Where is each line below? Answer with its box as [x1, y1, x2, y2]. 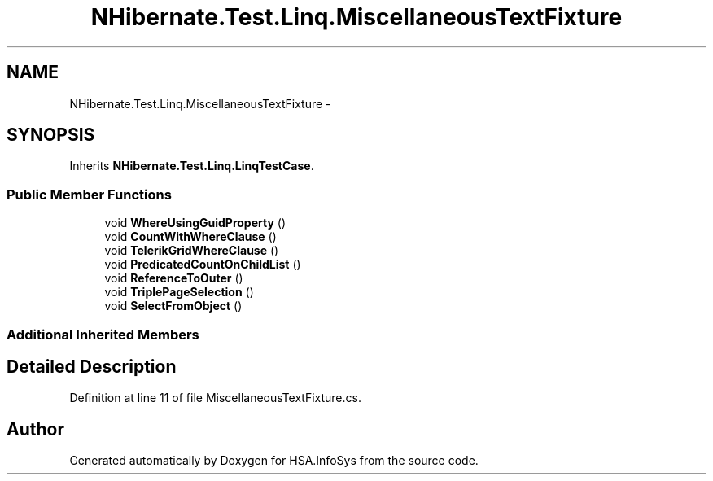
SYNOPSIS [7, 125, 95, 146]
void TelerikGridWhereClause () [104, 243, 279, 258]
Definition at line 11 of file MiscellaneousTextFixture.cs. [69, 391, 361, 405]
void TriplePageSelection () [104, 285, 254, 300]
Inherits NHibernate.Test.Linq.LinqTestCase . [69, 159, 314, 173]
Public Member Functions [7, 186, 172, 203]
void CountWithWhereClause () [104, 230, 277, 244]
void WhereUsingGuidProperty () [104, 216, 287, 230]
